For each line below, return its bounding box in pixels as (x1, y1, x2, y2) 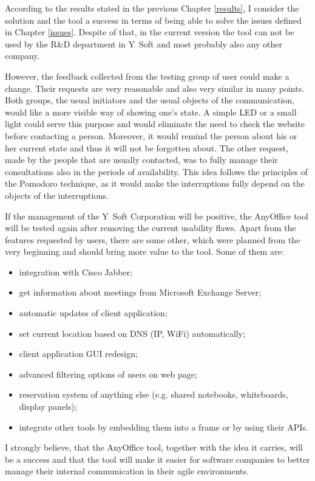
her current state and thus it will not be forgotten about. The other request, (5, 141, 289, 154)
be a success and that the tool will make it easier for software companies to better (5, 452, 310, 465)
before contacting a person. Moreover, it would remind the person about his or (5, 129, 297, 142)
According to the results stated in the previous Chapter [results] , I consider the (5, 2, 299, 14)
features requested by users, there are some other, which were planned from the (5, 233, 300, 246)
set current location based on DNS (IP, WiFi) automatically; (19, 327, 246, 339)
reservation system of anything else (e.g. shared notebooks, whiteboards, (19, 388, 288, 401)
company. (5, 49, 40, 62)
